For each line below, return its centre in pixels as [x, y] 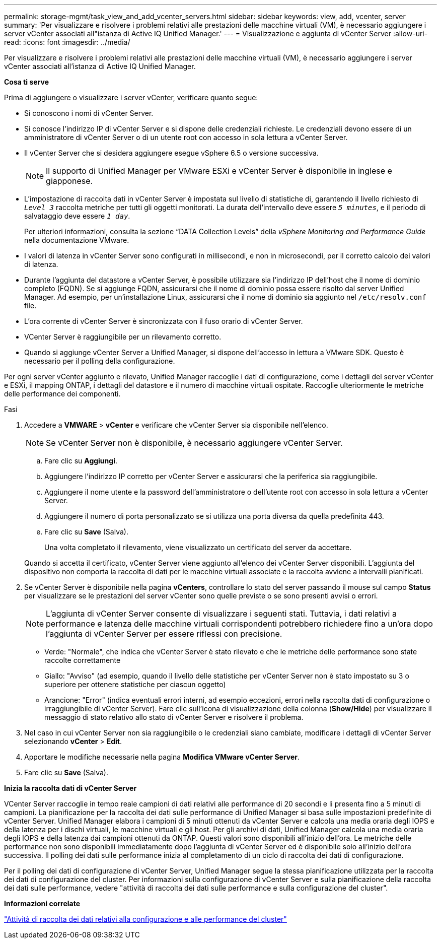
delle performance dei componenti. [62, 394]
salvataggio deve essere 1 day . [77, 216]
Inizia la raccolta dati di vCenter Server [70, 788]
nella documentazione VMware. [77, 240]
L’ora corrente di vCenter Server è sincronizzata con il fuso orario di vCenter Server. [164, 321]
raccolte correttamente [83, 660]
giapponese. [69, 181]
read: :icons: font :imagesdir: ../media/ [67, 42]
